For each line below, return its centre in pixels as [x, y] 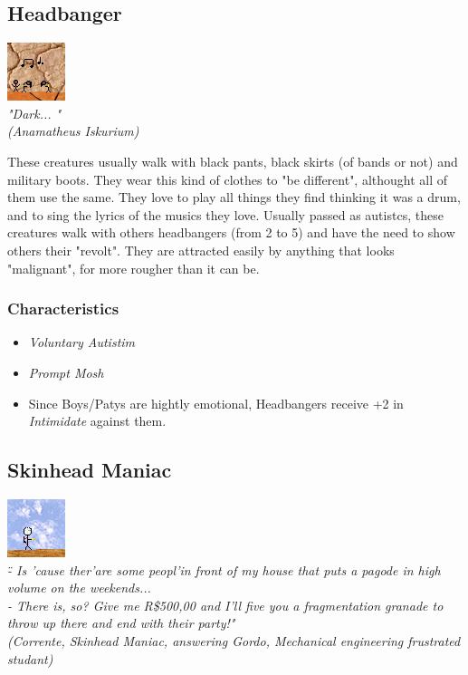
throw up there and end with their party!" [121, 623]
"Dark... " [34, 113]
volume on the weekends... [79, 588]
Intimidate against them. [97, 421]
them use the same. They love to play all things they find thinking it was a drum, [234, 197]
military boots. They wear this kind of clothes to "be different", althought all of [228, 179]
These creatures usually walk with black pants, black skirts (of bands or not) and [233, 161]
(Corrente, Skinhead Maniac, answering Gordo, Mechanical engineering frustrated [234, 640]
